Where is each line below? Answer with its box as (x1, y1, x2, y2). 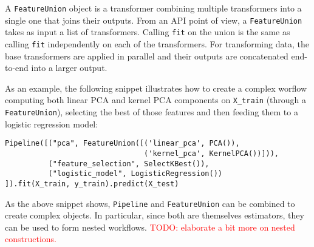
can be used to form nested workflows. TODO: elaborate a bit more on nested (5, 220, 295, 233)
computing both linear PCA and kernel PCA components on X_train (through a (5, 93, 307, 106)
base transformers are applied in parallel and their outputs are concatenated (5, 49, 288, 62)
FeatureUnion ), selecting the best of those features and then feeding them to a (5, 106, 298, 118)
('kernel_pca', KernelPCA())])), (144, 149, 279, 158)
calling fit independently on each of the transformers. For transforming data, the (5, 37, 309, 50)
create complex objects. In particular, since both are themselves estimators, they (5, 209, 304, 222)
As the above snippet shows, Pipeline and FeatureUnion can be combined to (5, 197, 295, 209)
